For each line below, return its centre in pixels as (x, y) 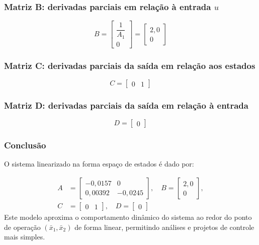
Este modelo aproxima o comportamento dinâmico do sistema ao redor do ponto (128, 217)
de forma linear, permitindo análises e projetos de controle (164, 227)
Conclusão (25, 145)
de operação (22, 227)
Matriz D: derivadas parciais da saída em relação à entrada (126, 105)
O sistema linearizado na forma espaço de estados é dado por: (99, 164)
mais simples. (25, 237)
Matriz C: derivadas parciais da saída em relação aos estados (130, 65)
